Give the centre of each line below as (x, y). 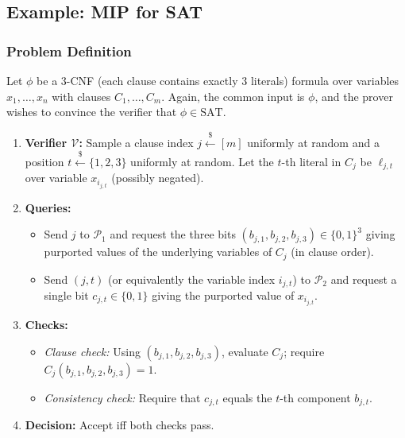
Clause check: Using (92, 351)
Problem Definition (69, 50)
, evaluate (245, 351)
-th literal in (311, 161)
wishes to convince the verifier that (92, 112)
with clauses (81, 96)
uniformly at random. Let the (202, 161)
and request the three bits (173, 234)
